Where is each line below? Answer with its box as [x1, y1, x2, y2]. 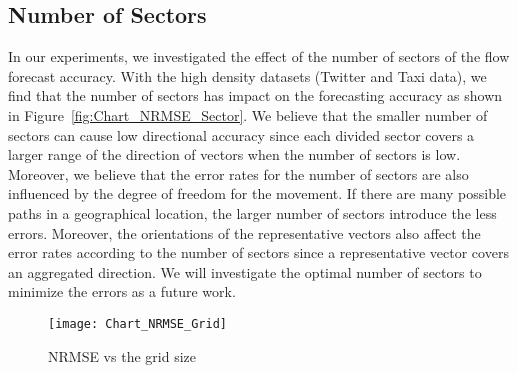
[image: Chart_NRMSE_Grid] [48, 316, 227, 331]
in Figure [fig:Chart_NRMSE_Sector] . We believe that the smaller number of [8, 104, 488, 125]
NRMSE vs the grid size [48, 345, 196, 366]
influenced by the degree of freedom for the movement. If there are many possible [8, 183, 507, 204]
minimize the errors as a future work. [8, 281, 236, 302]
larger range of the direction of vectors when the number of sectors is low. [8, 144, 461, 165]
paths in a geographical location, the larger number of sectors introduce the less [8, 202, 497, 223]
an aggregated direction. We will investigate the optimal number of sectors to [8, 261, 482, 282]
